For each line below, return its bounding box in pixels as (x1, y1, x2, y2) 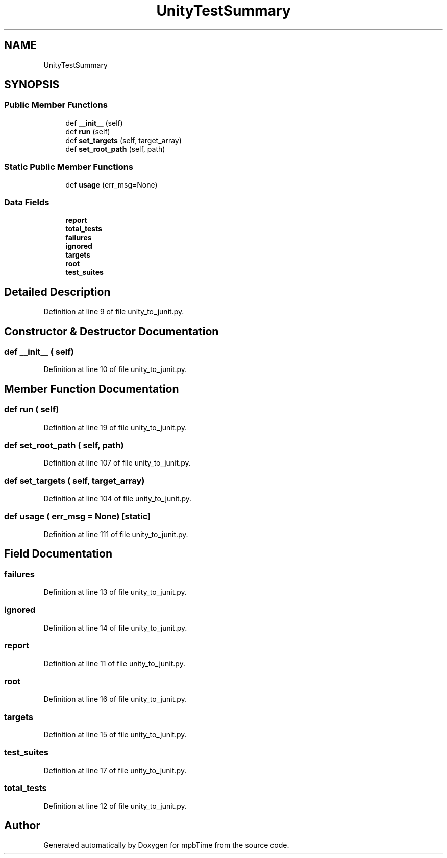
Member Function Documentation (4, 382, 179, 396)
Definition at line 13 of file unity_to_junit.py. (43, 588, 187, 597)
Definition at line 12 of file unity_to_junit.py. (43, 801, 187, 810)
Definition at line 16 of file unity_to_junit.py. (43, 694, 187, 704)
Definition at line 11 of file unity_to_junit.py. (43, 659, 185, 668)
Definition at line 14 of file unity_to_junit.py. (43, 623, 187, 632)
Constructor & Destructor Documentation (4, 324, 219, 338)
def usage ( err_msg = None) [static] (4, 511, 151, 522)
